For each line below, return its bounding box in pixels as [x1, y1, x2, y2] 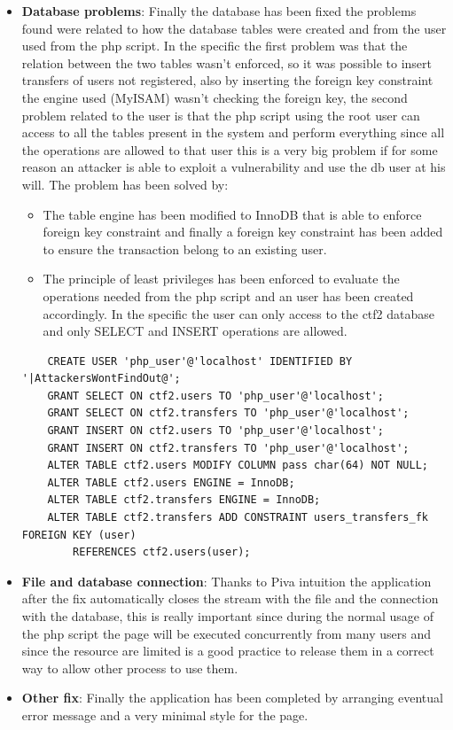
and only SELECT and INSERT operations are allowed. [43, 322, 348, 340]
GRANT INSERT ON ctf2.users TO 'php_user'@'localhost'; [47, 424, 384, 438]
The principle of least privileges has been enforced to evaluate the [43, 269, 400, 288]
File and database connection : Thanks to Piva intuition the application [21, 571, 432, 590]
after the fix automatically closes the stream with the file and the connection [21, 589, 439, 608]
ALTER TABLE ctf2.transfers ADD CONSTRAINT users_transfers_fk [47, 511, 428, 524]
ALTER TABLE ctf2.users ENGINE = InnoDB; [47, 476, 295, 489]
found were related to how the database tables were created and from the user [21, 19, 447, 37]
